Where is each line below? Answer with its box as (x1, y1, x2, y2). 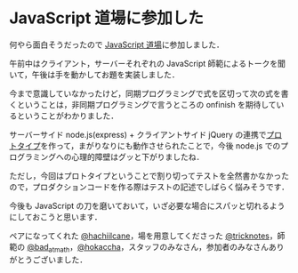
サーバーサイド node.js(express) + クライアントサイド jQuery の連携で (9, 129, 267, 140)
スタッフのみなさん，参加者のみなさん (128, 241, 270, 252)
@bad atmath (26, 241, 70, 254)
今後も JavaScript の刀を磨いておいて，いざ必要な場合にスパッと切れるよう (9, 200, 286, 211)
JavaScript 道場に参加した (9, 8, 205, 28)
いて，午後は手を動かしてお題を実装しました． (9, 68, 180, 80)
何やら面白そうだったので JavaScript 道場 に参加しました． (9, 39, 225, 50)
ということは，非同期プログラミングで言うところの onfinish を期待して (16, 99, 278, 109)
